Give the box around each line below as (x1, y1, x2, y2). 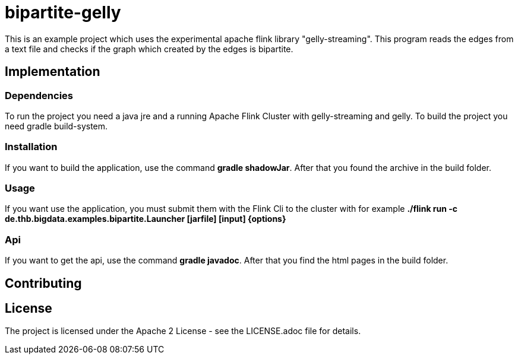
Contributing (5, 275, 82, 291)
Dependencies (5, 89, 74, 101)
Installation (5, 141, 58, 153)
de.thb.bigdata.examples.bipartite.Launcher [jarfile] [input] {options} (5, 214, 286, 224)
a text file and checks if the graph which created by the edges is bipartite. (5, 43, 293, 54)
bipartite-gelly (5, 2, 121, 23)
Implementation (5, 64, 100, 80)
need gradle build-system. (5, 120, 108, 131)
